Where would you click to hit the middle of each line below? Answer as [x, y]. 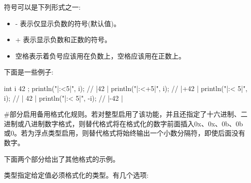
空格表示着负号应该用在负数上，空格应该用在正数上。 [100, 55]
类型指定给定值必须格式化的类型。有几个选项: [76, 175]
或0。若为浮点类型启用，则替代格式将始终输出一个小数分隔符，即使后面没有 [125, 133]
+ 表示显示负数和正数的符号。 [63, 39]
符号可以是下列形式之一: [42, 7]
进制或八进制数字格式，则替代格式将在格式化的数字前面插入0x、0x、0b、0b [124, 123]
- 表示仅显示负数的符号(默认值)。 [68, 23]
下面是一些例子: [29, 72]
